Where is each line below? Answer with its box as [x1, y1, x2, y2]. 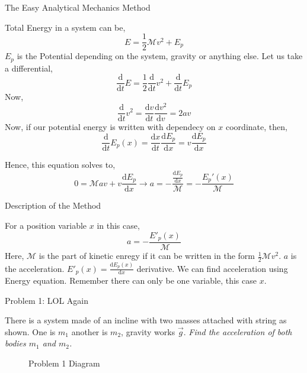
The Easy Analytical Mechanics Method [5, 1, 151, 13]
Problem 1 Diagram [28, 356, 100, 369]
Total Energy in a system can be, [5, 21, 126, 33]
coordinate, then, [226, 121, 287, 133]
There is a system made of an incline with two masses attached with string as [5, 314, 287, 326]
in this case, [97, 219, 140, 231]
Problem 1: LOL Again [5, 294, 89, 306]
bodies [5, 337, 26, 349]
